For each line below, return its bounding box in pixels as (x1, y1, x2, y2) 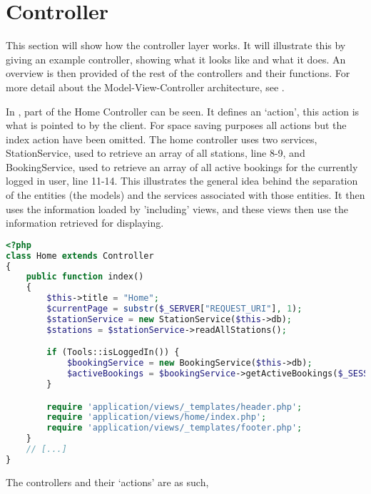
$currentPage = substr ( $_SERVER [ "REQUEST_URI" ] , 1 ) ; (46, 304, 303, 314)
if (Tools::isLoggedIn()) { (46, 347, 180, 358)
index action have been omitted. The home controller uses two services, (6, 131, 317, 146)
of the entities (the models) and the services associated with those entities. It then (6, 187, 365, 202)
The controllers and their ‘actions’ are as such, (6, 474, 209, 489)
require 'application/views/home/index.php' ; (46, 412, 267, 423)
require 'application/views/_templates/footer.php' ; (46, 423, 303, 433)
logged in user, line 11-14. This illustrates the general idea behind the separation (6, 173, 358, 188)
